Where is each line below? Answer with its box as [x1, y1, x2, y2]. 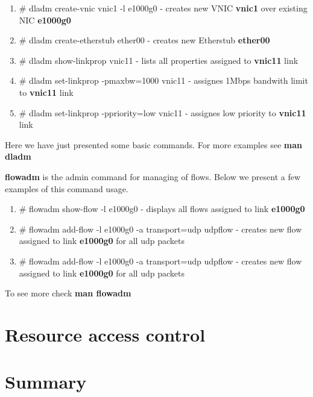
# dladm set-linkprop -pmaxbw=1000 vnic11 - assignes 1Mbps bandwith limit [19, 74, 308, 87]
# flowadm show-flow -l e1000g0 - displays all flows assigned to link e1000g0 [19, 202, 305, 215]
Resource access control [5, 322, 206, 346]
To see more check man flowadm [5, 287, 131, 299]
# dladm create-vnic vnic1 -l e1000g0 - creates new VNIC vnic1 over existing [19, 2, 308, 14]
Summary [5, 369, 87, 394]
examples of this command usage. [5, 182, 128, 195]
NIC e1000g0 [19, 13, 71, 26]
